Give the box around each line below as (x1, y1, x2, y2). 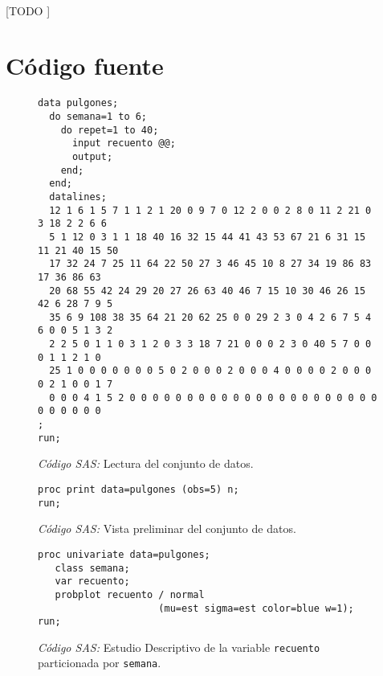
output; (71, 150, 113, 162)
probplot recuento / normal (55, 588, 205, 600)
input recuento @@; (71, 137, 176, 150)
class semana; (55, 562, 130, 574)
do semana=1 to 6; (49, 110, 148, 122)
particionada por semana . (38, 654, 161, 671)
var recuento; (55, 576, 130, 588)
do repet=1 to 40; (60, 124, 159, 136)
